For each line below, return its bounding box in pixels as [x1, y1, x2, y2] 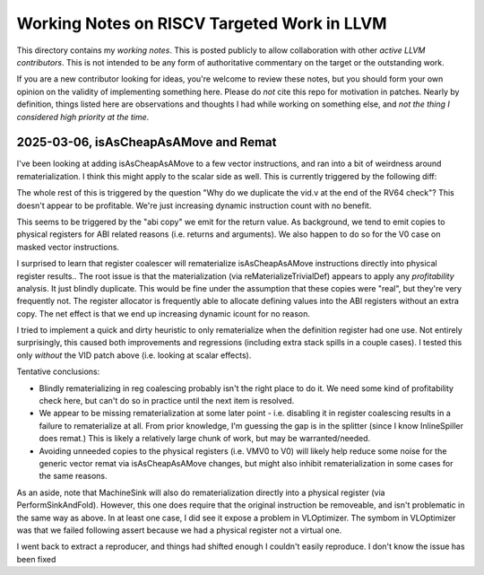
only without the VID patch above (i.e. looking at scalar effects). [16, 350, 252, 361]
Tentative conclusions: [16, 366, 100, 377]
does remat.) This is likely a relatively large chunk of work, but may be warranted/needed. [39, 433, 371, 444]
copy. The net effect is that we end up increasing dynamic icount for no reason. [16, 308, 311, 318]
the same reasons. [39, 471, 108, 482]
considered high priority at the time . [16, 111, 150, 122]
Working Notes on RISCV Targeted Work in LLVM [16, 13, 387, 33]
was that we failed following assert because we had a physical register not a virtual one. [16, 525, 342, 536]
